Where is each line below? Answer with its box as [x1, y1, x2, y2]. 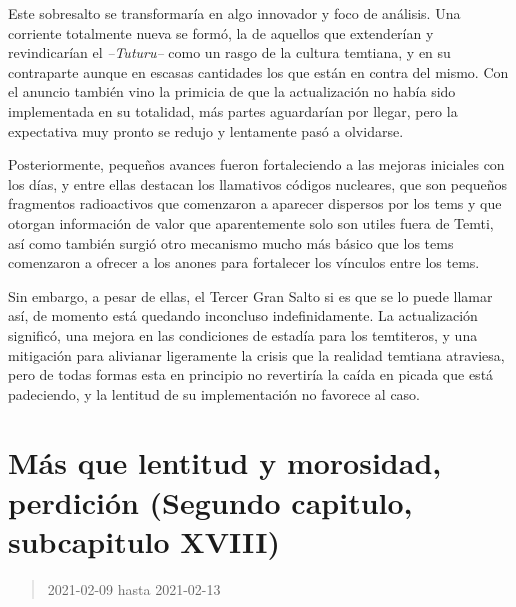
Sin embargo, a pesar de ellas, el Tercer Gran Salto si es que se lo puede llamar [8, 285, 493, 306]
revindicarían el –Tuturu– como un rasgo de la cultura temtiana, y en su [8, 42, 451, 63]
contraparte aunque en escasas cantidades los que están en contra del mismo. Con [8, 61, 509, 82]
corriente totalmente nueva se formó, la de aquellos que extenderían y [8, 22, 434, 43]
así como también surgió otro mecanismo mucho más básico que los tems [8, 232, 454, 253]
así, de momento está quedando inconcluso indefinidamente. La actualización [8, 305, 478, 326]
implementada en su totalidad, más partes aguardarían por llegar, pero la [8, 100, 458, 121]
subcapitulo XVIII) [8, 520, 280, 561]
